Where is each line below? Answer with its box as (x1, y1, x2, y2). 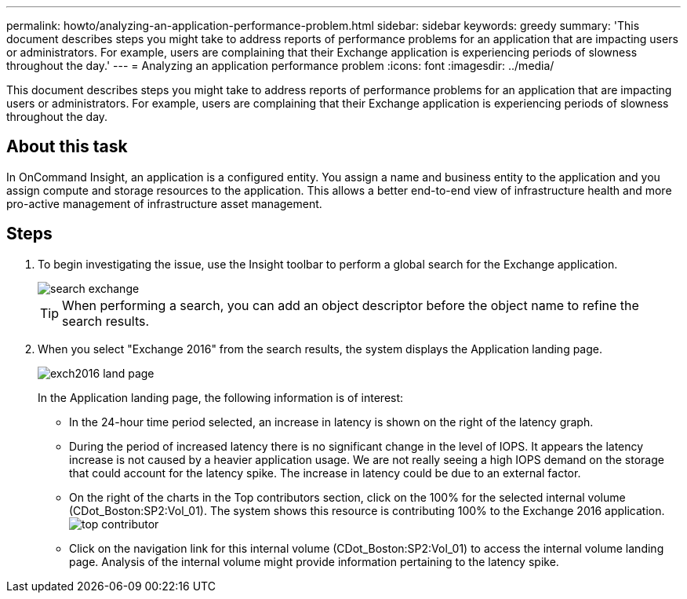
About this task (6, 137, 128, 157)
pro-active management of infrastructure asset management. (6, 196, 322, 210)
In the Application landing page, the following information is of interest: (38, 390, 404, 404)
